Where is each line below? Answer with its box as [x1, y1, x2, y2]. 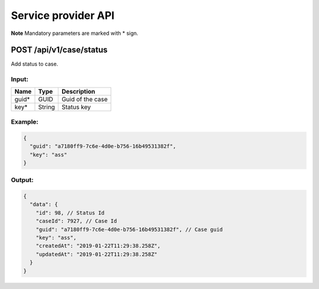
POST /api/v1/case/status [11, 45, 108, 55]
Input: [11, 75, 29, 84]
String [38, 102, 56, 111]
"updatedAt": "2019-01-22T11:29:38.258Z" [35, 251, 158, 258]
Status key [61, 102, 91, 111]
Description [61, 87, 96, 95]
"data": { [30, 201, 58, 208]
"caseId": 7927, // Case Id [35, 218, 118, 224]
